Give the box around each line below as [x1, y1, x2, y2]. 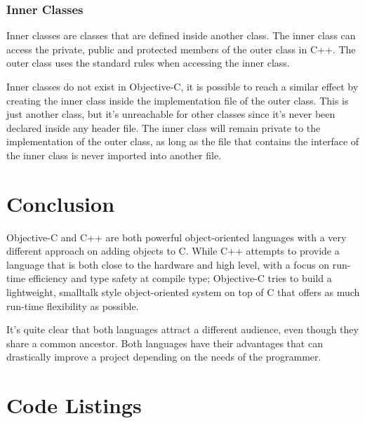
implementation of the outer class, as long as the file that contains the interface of [6, 134, 359, 149]
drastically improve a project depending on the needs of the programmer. [6, 349, 321, 364]
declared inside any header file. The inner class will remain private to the [6, 120, 321, 135]
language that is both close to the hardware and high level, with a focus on [6, 257, 329, 271]
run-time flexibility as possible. [6, 298, 139, 313]
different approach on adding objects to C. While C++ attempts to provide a [6, 243, 340, 258]
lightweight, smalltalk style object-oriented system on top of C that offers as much [6, 285, 360, 300]
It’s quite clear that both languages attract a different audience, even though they [6, 322, 359, 337]
